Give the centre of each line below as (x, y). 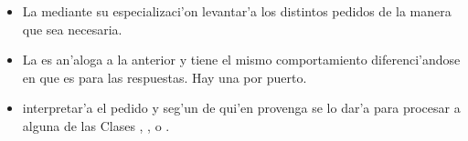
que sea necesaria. (72, 29)
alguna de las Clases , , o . (96, 125)
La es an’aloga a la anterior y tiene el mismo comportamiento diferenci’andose (241, 60)
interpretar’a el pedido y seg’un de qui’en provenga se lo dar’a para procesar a (241, 108)
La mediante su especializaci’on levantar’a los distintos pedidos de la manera (237, 11)
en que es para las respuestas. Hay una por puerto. (165, 77)
